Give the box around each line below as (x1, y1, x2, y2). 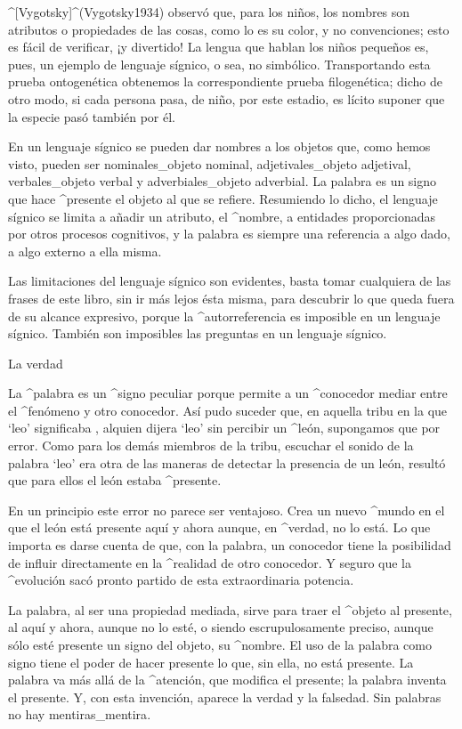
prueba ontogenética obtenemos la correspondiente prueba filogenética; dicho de (8, 72, 442, 91)
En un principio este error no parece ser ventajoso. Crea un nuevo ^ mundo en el (8, 500, 445, 519)
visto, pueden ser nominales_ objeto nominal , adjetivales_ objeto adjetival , (8, 154, 411, 173)
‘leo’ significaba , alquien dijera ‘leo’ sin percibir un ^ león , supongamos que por (8, 418, 441, 437)
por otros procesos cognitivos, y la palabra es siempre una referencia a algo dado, (8, 224, 450, 243)
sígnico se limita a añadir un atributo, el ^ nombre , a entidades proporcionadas (8, 207, 436, 225)
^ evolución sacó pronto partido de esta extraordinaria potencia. (8, 571, 354, 589)
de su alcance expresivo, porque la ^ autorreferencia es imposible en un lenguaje (8, 306, 441, 325)
